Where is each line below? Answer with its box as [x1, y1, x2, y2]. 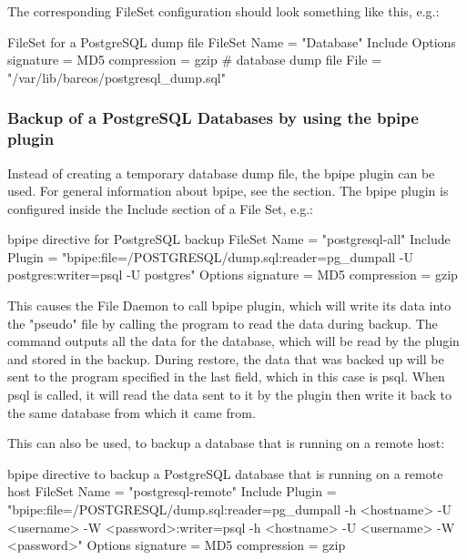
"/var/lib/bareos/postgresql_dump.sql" [7, 67, 226, 87]
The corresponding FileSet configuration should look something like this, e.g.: [7, 2, 440, 20]
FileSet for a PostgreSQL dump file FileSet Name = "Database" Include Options [7, 32, 456, 51]
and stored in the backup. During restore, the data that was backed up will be [7, 349, 444, 368]
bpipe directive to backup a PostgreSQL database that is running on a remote [7, 463, 443, 483]
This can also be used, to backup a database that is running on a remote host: [7, 433, 445, 453]
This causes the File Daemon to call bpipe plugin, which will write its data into [7, 296, 452, 315]
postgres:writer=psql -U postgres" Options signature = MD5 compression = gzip [7, 265, 458, 284]
